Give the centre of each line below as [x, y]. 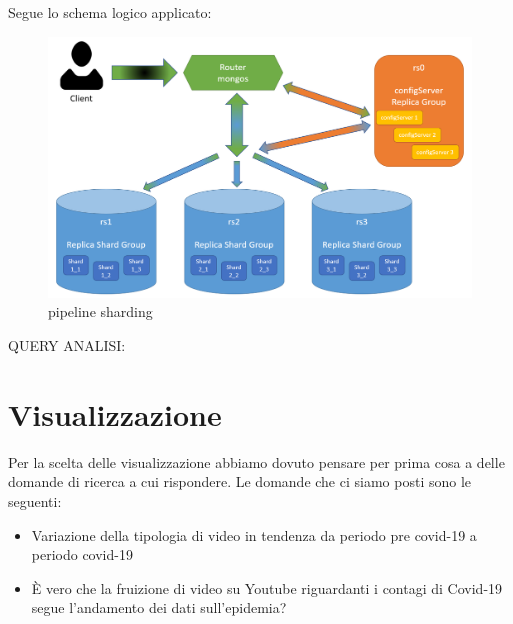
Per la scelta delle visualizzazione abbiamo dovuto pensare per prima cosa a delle [256, 461]
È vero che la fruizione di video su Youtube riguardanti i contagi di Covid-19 [267, 587]
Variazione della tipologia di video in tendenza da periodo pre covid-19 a [254, 534]
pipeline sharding [100, 311]
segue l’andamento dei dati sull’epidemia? [159, 607]
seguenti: [35, 500]
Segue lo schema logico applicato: [110, 12]
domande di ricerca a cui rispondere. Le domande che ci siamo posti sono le [240, 481]
